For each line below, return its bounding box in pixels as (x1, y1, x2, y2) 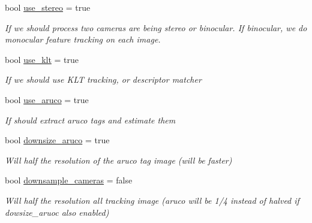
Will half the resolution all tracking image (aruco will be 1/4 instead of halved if (5, 194, 299, 206)
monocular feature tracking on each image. (5, 33, 161, 46)
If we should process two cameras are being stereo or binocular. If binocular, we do (5, 21, 307, 34)
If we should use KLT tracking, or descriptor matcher (5, 73, 202, 86)
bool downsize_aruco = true (5, 134, 110, 146)
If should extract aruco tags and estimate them (5, 113, 176, 126)
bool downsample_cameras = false (5, 174, 133, 186)
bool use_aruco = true (5, 93, 89, 106)
